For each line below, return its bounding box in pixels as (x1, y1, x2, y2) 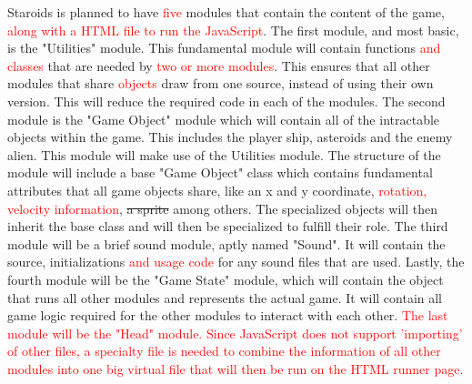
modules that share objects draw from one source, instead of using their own (7, 74, 434, 93)
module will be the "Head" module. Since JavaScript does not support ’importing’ (7, 323, 463, 342)
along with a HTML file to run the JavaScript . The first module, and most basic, (7, 20, 459, 39)
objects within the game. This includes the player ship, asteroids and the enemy (7, 127, 453, 147)
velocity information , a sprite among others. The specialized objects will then (7, 198, 437, 217)
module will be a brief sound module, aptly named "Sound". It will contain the (7, 234, 446, 253)
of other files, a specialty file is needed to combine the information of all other (7, 341, 441, 360)
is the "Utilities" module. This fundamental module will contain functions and (7, 38, 441, 57)
